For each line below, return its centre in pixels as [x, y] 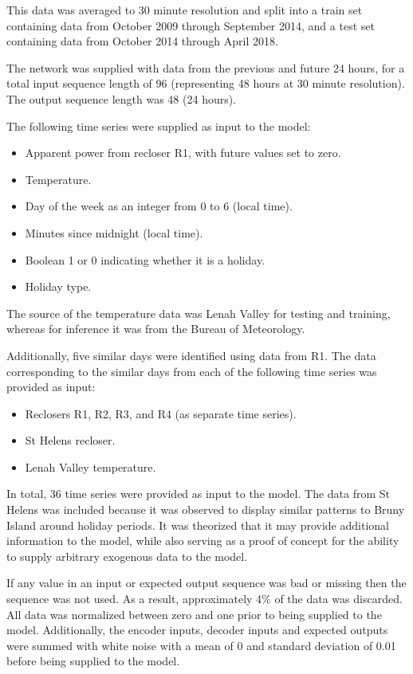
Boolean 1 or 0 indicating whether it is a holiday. [145, 259]
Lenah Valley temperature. [90, 466]
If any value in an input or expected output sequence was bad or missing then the [206, 583]
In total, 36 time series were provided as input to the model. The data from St [199, 494]
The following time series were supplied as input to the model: [159, 125]
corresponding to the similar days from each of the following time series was [192, 371]
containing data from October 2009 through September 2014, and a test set [191, 25]
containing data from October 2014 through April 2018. [142, 41]
